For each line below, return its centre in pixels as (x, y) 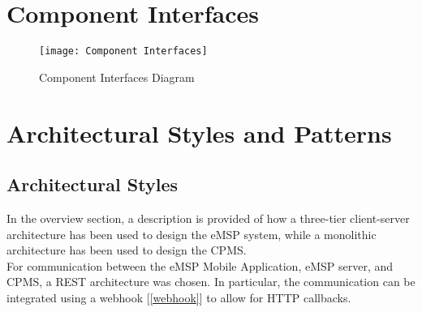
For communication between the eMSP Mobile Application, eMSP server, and (200, 265)
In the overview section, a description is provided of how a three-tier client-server (208, 218)
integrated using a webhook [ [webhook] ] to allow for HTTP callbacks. (179, 297)
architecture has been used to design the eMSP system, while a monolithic (192, 234)
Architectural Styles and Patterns (199, 132)
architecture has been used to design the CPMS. (127, 250)
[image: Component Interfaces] (123, 51)
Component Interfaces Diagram (117, 77)
